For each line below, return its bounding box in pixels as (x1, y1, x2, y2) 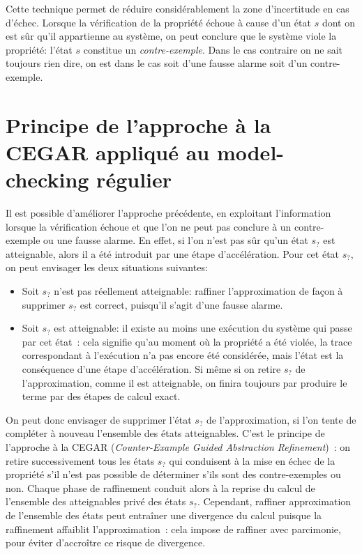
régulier (96, 165, 172, 194)
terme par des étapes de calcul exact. (22, 389, 181, 403)
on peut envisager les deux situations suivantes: (6, 260, 208, 275)
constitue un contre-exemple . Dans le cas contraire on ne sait (83, 42, 343, 56)
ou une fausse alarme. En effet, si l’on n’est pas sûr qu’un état (43, 233, 308, 247)
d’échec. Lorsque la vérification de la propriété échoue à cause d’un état (6, 15, 311, 29)
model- (216, 137, 285, 166)
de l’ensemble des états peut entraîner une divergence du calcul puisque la (6, 507, 322, 522)
